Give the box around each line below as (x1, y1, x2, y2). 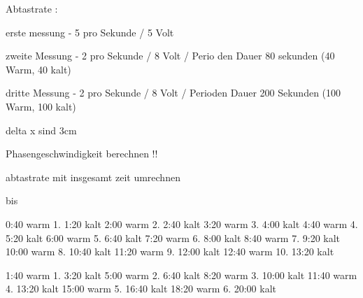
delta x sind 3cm (6, 122, 77, 137)
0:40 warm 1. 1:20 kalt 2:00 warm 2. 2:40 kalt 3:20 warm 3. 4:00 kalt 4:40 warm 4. (6, 216, 358, 231)
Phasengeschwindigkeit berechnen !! (6, 146, 158, 161)
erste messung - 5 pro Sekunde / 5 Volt (6, 24, 174, 39)
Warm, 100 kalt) (6, 99, 76, 113)
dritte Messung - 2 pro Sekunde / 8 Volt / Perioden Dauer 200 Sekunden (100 (6, 85, 341, 100)
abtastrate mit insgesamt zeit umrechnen (6, 169, 180, 184)
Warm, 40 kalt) (6, 62, 71, 76)
